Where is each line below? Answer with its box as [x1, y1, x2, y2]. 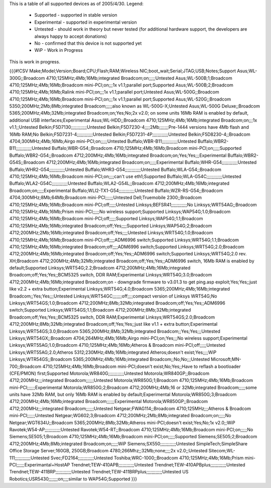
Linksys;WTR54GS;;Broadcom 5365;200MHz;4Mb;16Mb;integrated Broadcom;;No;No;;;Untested [9, 356, 210, 362]
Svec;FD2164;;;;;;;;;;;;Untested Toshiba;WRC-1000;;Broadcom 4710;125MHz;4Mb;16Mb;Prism [50, 455, 244, 461]
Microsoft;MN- [211, 356, 241, 362]
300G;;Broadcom [9, 75, 45, 81]
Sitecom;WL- [208, 448, 235, 454]
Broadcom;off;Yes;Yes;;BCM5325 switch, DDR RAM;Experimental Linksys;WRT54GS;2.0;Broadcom [9, 314, 215, 320]
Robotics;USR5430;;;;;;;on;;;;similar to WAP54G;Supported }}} [9, 475, 138, 482]
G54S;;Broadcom [9, 159, 45, 165]
